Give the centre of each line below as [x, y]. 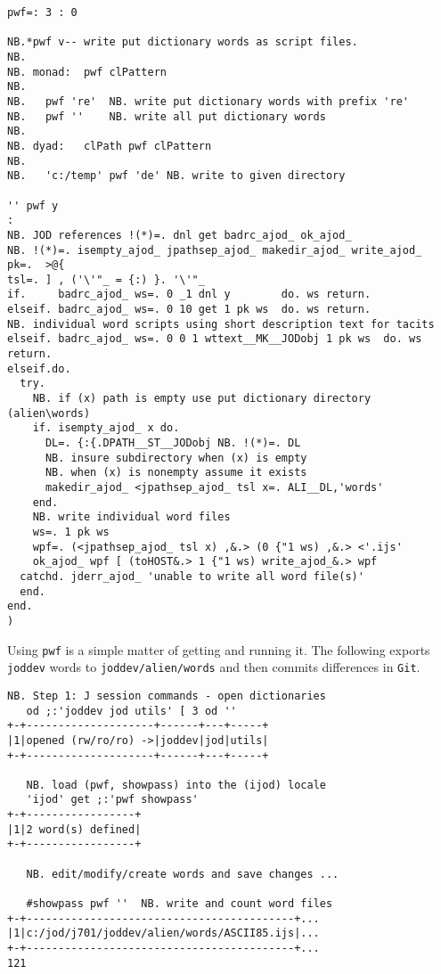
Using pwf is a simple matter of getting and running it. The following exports [219, 649]
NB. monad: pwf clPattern [87, 72]
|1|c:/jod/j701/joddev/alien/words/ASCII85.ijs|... [163, 933]
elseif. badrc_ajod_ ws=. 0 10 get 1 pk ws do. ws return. [189, 310]
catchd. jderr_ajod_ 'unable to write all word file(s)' [192, 576]
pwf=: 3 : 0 [42, 12]
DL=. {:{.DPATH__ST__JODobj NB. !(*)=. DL [173, 443]
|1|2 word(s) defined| [74, 829]
